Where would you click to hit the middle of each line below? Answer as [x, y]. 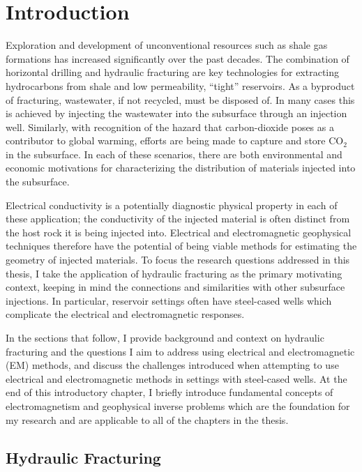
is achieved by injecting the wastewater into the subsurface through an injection [176, 113]
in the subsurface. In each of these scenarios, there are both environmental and [174, 154]
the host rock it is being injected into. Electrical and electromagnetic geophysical [179, 232]
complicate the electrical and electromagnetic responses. [125, 314]
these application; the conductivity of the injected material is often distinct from [178, 219]
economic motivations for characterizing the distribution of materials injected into [181, 168]
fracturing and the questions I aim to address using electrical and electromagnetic [180, 351]
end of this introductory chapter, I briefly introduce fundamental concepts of [169, 392]
